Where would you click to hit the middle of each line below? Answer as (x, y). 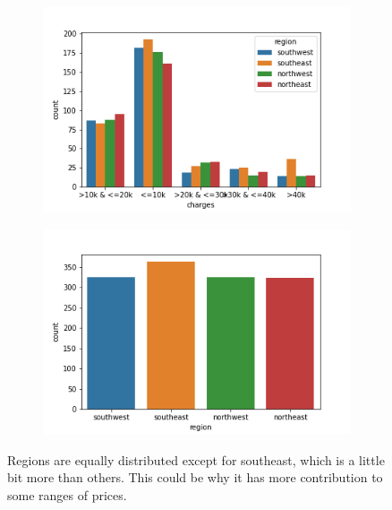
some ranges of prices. (67, 495)
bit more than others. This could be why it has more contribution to (195, 477)
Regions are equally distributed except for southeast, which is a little (196, 459)
